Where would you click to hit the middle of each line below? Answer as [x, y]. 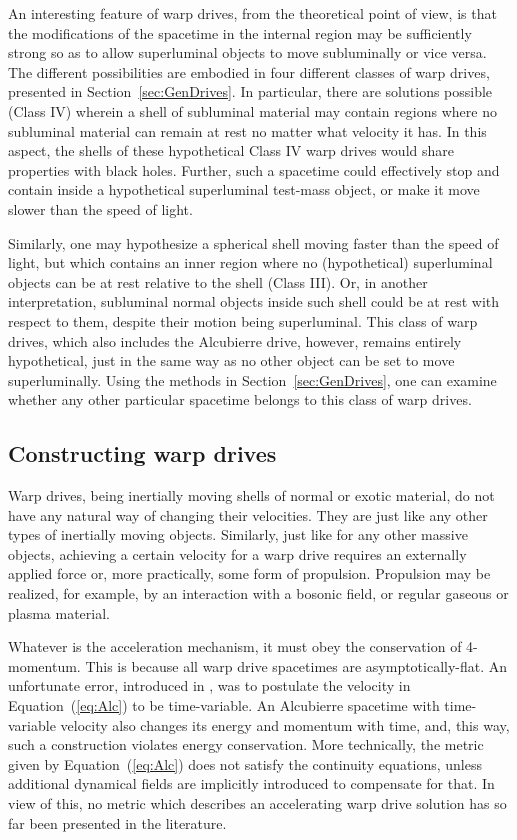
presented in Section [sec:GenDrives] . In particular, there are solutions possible [250, 91]
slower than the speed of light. [100, 208]
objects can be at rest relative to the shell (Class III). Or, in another [218, 281]
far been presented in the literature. [117, 822]
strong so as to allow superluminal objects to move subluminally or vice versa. [247, 52]
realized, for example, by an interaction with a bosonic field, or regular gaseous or [258, 593]
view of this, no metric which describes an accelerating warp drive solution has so [257, 802]
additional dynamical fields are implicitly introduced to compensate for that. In [251, 783]
